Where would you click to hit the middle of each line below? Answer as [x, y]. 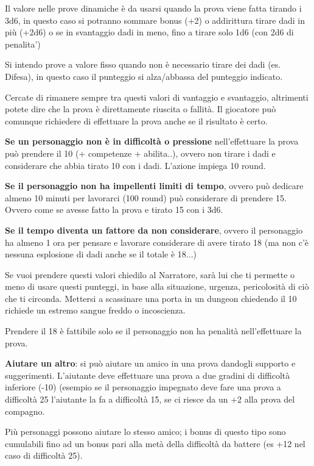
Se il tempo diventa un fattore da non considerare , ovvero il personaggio [154, 230]
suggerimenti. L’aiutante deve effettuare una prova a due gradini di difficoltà [148, 375]
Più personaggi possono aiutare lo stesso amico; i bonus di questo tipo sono [145, 432]
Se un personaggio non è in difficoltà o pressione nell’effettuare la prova [152, 141]
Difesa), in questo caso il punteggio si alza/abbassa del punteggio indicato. [144, 76]
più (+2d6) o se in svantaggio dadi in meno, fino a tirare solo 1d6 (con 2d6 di [149, 32]
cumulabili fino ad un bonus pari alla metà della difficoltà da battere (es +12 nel [155, 443]
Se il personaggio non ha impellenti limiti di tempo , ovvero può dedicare [154, 186]
